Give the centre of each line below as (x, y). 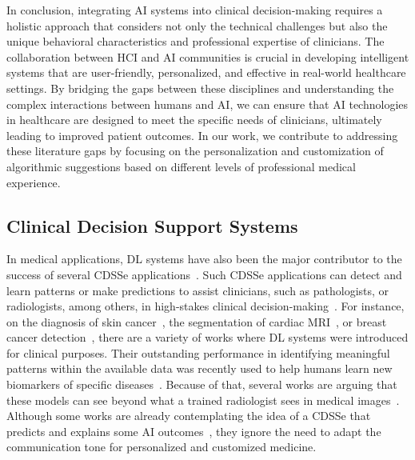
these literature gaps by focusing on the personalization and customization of (195, 151)
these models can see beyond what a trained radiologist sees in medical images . (203, 400)
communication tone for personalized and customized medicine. (162, 447)
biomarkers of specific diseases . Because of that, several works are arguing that (202, 384)
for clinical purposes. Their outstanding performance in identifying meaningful (198, 352)
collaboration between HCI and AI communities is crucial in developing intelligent (208, 56)
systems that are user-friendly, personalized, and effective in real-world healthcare (206, 72)
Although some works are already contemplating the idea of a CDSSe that (189, 416)
